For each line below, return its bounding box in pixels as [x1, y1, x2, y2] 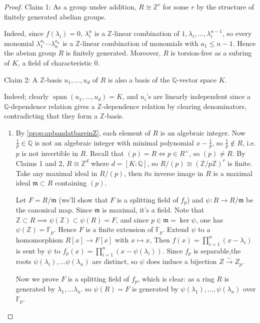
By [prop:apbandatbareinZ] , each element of [15, 127, 150, 137]
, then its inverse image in [124, 167, 203, 178]
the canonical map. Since [15, 204, 92, 215]
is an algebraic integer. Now [160, 127, 245, 137]
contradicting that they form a [4, 110, 98, 121]
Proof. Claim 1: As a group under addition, [4, 1, 136, 11]
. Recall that [85, 148, 124, 158]
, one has [195, 214, 223, 224]
